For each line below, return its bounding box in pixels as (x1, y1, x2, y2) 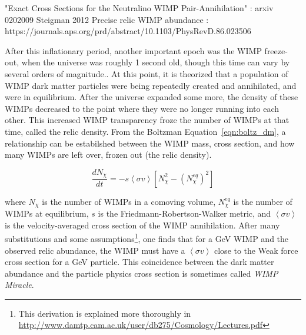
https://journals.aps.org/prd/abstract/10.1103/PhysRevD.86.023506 (5, 25, 251, 37)
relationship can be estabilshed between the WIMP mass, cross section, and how (5, 137, 295, 149)
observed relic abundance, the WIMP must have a (5, 244, 185, 256)
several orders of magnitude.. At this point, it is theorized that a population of (5, 67, 288, 79)
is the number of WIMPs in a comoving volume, (42, 195, 216, 207)
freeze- (264, 44, 288, 57)
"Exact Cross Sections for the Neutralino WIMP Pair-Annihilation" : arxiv (5, 2, 274, 14)
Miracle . (5, 278, 34, 291)
